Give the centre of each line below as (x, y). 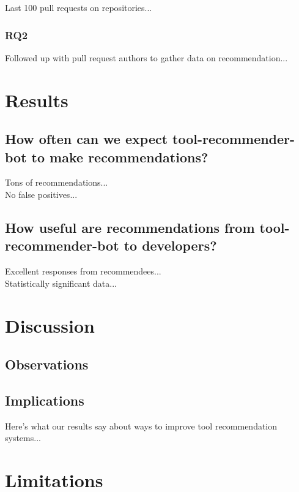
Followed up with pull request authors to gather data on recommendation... (146, 57)
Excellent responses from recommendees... (83, 271)
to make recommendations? (120, 157)
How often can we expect (87, 139)
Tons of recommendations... (57, 182)
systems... (23, 438)
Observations (47, 364)
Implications (45, 400)
